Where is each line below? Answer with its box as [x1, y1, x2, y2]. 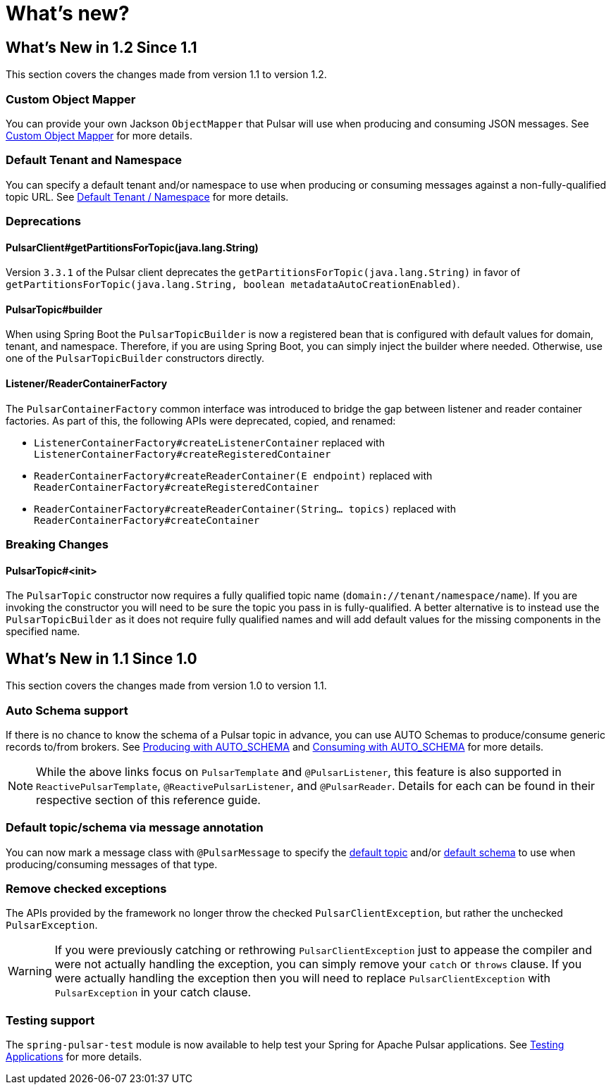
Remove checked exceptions [6, 882, 167, 896]
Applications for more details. [6, 1051, 142, 1063]
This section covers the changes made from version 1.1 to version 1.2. [6, 68, 327, 81]
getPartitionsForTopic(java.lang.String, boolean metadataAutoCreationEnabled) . [6, 278, 460, 291]
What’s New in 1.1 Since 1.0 [6, 649, 197, 668]
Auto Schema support [6, 703, 128, 718]
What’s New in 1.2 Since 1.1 [6, 38, 197, 56]
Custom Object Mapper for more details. [6, 129, 192, 142]
